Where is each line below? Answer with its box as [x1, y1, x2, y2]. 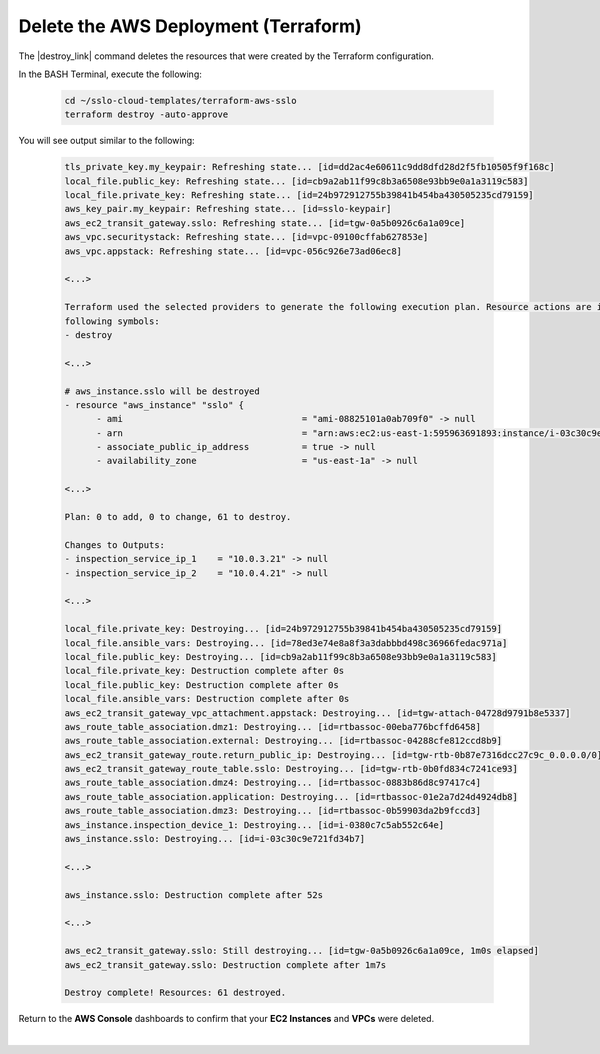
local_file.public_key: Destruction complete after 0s [64, 679, 339, 690]
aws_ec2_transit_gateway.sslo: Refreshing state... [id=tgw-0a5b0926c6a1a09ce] [64, 217, 466, 229]
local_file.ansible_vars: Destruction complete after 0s [64, 693, 350, 705]
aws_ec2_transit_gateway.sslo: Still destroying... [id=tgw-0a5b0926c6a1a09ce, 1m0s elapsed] [64, 945, 540, 957]
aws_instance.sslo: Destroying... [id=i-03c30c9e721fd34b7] [64, 833, 366, 845]
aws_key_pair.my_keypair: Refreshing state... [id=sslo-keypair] [64, 203, 392, 215]
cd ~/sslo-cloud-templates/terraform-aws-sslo [64, 95, 297, 106]
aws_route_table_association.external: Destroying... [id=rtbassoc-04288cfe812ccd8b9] [64, 735, 503, 747]
